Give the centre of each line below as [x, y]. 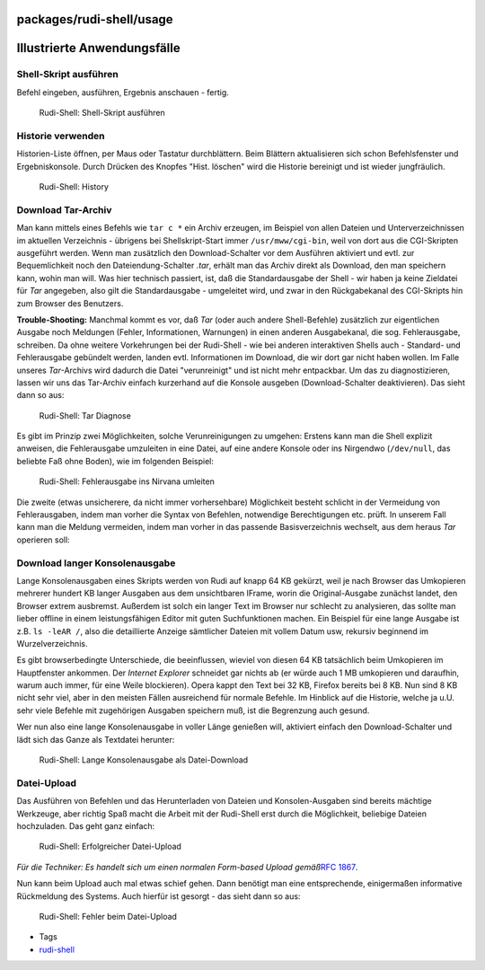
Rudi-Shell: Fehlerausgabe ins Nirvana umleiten [127, 481]
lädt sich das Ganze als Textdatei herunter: [96, 739]
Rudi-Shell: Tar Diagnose [85, 415]
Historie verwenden [61, 136]
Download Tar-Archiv [64, 209]
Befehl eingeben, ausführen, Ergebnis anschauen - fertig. [123, 92]
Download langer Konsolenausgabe [96, 563]
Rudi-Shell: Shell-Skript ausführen [102, 113]
